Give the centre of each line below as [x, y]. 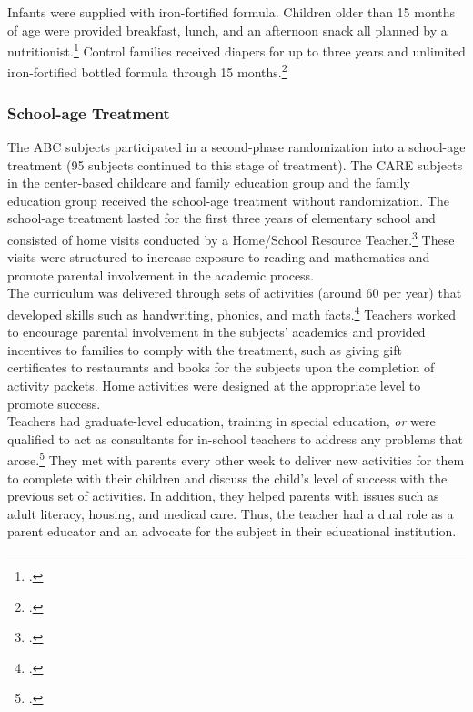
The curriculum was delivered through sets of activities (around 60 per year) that [235, 293]
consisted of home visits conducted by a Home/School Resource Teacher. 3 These [231, 238]
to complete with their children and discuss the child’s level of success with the [227, 478]
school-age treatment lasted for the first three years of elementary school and [221, 218]
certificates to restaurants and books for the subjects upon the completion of [221, 367]
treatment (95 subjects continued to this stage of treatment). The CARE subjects [235, 164]
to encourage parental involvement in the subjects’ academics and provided [216, 332]
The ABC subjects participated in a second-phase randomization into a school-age [236, 146]
